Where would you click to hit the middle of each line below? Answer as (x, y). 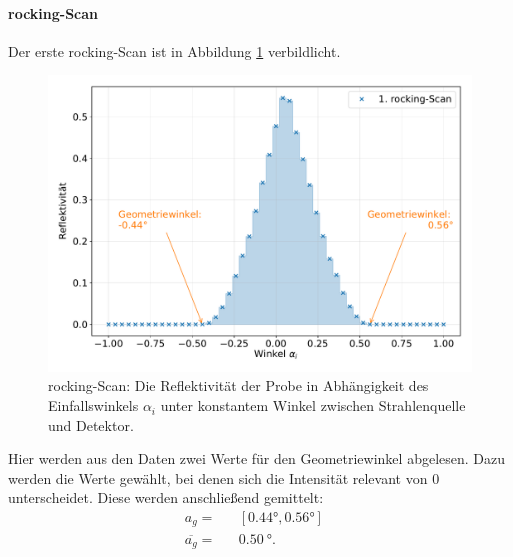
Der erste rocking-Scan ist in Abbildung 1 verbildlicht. (174, 50)
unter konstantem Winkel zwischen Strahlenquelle (313, 405)
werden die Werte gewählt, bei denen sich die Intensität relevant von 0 (224, 477)
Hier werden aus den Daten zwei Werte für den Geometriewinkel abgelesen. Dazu (257, 458)
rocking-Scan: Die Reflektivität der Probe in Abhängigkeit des (238, 385)
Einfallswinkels (93, 405)
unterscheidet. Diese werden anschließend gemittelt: (166, 497)
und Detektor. (91, 424)
